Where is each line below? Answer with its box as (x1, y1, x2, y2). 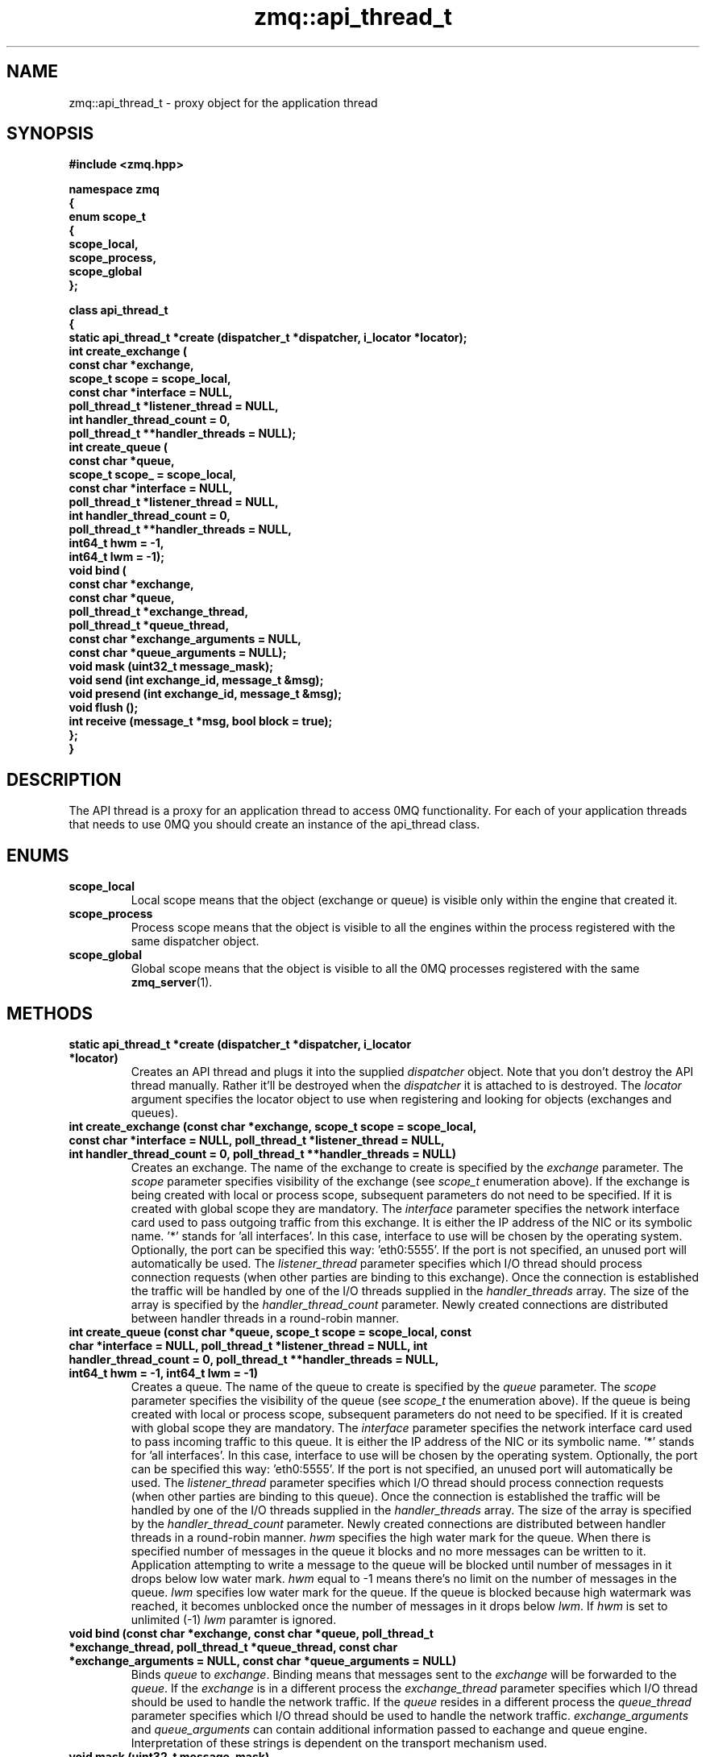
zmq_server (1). (131, 975, 213, 990)
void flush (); (69, 700, 139, 715)
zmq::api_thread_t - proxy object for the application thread (69, 95, 378, 110)
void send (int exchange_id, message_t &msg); (69, 673, 324, 687)
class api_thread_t (69, 303, 168, 318)
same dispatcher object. (131, 934, 260, 949)
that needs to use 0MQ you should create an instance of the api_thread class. (69, 817, 480, 832)
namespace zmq (69, 182, 160, 197)
